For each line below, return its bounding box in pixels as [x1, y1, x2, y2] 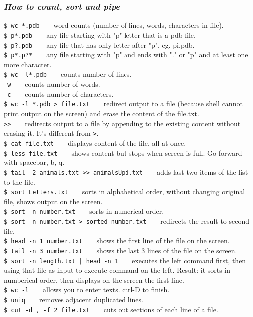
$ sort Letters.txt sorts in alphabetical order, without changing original [4, 186, 245, 197]
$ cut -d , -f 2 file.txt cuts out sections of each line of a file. [4, 304, 218, 314]
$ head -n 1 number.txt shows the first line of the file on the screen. [4, 235, 230, 246]
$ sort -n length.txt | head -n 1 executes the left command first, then [4, 255, 246, 265]
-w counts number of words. [4, 79, 100, 89]
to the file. [4, 176, 35, 187]
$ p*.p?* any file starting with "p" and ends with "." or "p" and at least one [4, 49, 248, 60]
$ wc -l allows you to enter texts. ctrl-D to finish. [4, 284, 170, 295]
